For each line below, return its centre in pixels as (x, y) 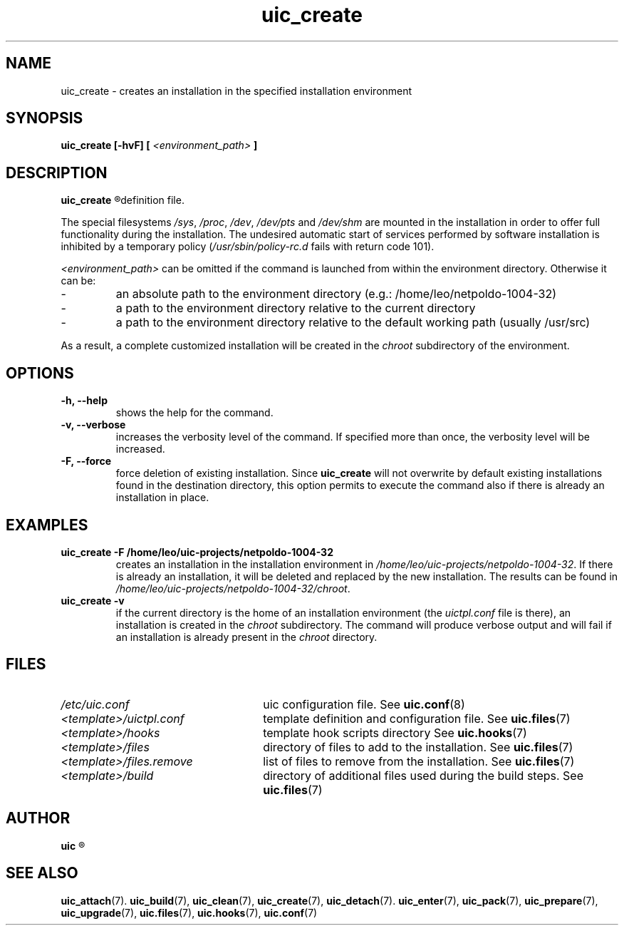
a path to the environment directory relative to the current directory (296, 308)
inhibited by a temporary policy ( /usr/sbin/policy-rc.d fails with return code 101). (248, 247)
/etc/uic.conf (95, 704)
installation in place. (162, 498)
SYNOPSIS (45, 118)
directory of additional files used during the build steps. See (423, 775)
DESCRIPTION (57, 173)
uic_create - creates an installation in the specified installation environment (236, 91)
